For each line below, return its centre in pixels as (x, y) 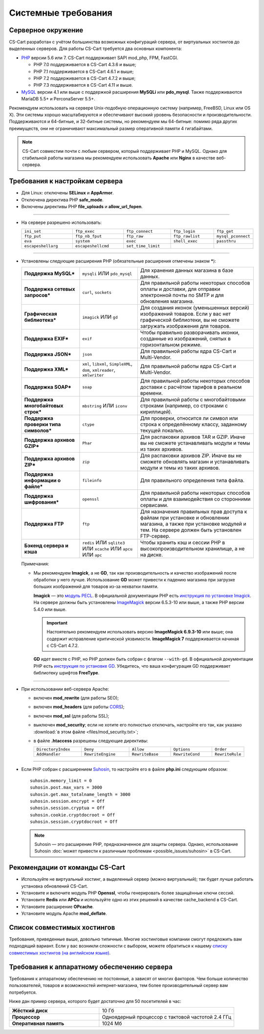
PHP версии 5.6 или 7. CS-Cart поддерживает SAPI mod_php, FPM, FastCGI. (100, 58)
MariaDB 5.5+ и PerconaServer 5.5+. (58, 99)
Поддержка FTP (44, 524)
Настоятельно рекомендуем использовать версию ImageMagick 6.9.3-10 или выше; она (140, 632)
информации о (43, 481)
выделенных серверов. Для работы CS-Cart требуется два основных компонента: (96, 48)
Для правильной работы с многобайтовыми (193, 400)
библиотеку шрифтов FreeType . (66, 673)
